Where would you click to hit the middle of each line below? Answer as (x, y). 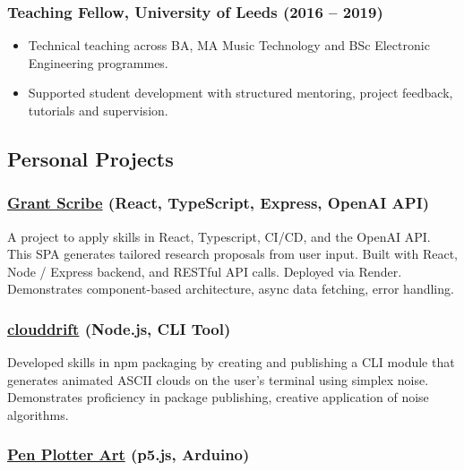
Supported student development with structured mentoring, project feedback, (241, 93)
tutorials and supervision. (98, 110)
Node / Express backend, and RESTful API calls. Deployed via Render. (205, 271)
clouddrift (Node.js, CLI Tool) (119, 328)
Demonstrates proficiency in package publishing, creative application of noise (218, 397)
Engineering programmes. (98, 62)
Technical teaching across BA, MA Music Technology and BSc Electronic (229, 45)
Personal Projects (90, 158)
